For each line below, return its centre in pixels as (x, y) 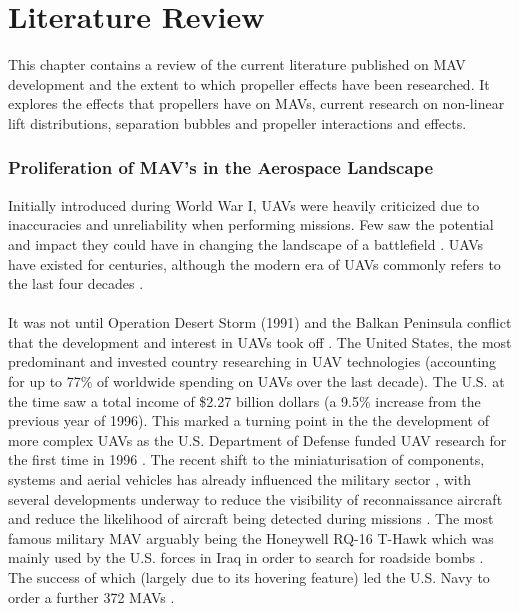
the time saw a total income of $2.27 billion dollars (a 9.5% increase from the (244, 400)
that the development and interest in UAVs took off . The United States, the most (260, 341)
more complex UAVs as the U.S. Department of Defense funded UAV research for (257, 439)
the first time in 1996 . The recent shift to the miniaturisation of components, (246, 459)
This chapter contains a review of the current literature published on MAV (237, 64)
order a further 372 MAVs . (91, 596)
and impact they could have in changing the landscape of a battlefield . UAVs (246, 243)
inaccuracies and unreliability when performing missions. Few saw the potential (251, 224)
